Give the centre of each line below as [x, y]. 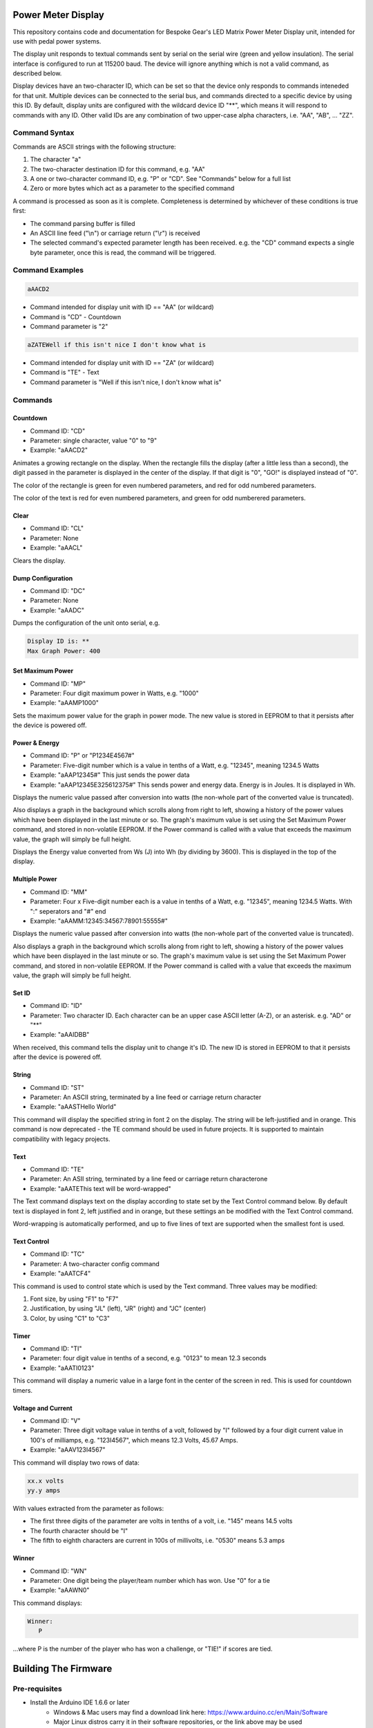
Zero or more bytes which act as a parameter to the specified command [132, 188]
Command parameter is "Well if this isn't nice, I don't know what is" [126, 382]
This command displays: [47, 1603]
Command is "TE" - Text [65, 373]
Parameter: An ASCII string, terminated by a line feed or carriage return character [146, 1097]
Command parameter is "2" [69, 326]
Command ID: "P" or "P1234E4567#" [82, 755]
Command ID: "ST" [57, 1087]
